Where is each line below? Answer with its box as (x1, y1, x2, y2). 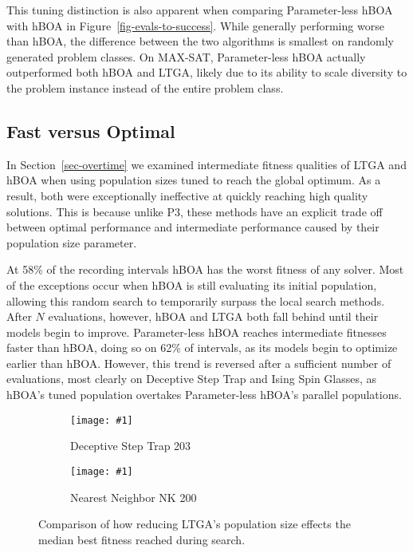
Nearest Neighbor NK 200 (70, 488, 197, 505)
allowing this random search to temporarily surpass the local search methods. (6, 292, 385, 309)
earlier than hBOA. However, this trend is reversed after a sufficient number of (6, 354, 391, 371)
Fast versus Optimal (6, 118, 175, 143)
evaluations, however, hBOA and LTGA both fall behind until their (48, 308, 379, 325)
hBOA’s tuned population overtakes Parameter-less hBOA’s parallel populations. (6, 386, 402, 403)
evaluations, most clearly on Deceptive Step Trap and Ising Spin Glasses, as (6, 370, 377, 387)
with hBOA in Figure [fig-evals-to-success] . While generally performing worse (6, 17, 384, 34)
